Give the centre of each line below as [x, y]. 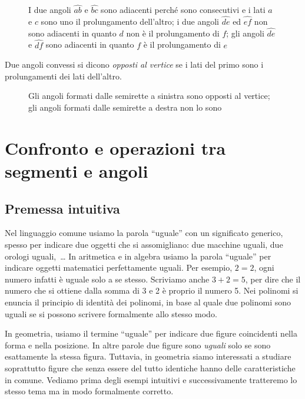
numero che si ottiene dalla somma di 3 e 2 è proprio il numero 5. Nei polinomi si [152, 290]
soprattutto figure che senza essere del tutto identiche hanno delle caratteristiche [150, 368]
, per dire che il [273, 279]
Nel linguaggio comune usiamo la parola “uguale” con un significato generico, [144, 233]
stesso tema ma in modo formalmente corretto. [89, 391]
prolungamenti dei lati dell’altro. [63, 76]
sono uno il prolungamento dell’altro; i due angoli [130, 21]
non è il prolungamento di [173, 33]
